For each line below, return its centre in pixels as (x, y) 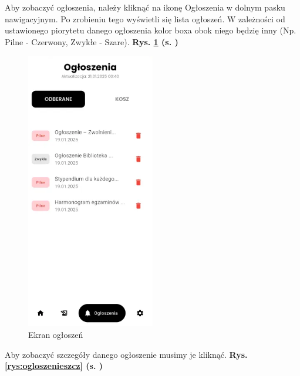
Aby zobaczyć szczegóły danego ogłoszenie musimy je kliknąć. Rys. (126, 354)
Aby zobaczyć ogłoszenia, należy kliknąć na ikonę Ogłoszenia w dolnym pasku (145, 7)
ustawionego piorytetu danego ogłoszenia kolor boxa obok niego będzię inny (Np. (151, 30)
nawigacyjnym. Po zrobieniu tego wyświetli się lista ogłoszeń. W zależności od (145, 18)
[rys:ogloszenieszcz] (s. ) (54, 366)
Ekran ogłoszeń (56, 335)
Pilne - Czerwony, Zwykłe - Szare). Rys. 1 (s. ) (92, 41)
